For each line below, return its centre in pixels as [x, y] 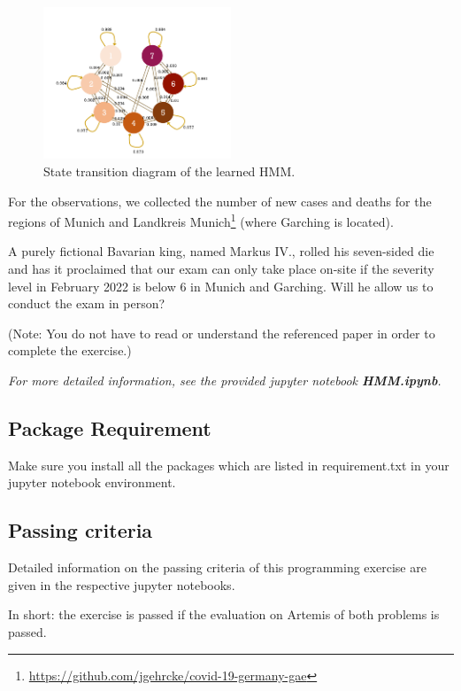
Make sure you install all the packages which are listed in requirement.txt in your [229, 465]
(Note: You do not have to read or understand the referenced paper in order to [222, 333]
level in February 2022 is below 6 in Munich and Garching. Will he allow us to [221, 286]
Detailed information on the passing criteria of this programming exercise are [217, 567]
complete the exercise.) [70, 350]
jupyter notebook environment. [92, 482]
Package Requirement [110, 428]
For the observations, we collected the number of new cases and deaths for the [220, 201]
